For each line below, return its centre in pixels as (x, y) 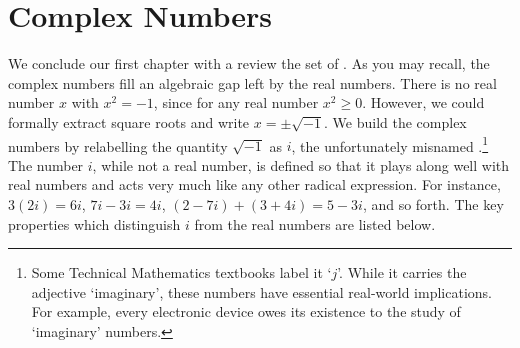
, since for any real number (236, 102)
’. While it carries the (402, 272)
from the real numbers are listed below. (315, 223)
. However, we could (423, 102)
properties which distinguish (94, 223)
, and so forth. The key (433, 203)
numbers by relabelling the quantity (118, 145)
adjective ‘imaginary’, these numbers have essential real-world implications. (261, 291)
